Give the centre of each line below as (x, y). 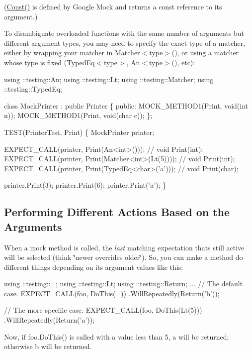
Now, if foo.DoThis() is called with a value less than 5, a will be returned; (117, 336)
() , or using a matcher (205, 53)
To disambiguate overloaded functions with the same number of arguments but (124, 33)
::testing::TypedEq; (33, 89)
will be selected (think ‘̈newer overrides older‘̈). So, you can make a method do (124, 257)
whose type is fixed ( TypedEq (49, 62)
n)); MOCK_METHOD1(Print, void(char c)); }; (78, 115)
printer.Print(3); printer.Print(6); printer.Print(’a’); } (85, 185)
